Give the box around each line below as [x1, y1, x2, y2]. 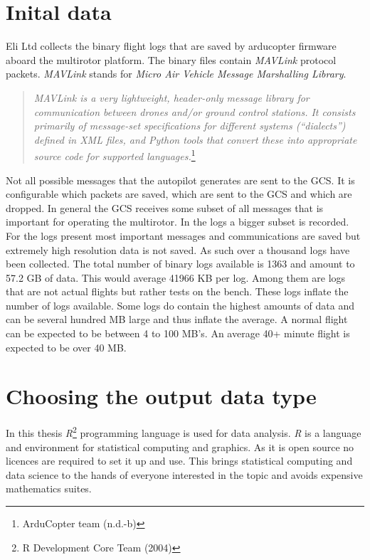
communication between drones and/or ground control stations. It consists [33, 104, 356, 119]
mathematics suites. [6, 481, 92, 496]
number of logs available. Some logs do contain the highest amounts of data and [6, 297, 354, 312]
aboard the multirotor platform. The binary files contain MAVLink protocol [6, 52, 337, 67]
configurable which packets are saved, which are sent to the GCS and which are [6, 186, 352, 201]
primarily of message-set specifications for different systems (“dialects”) [33, 118, 346, 133]
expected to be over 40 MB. [6, 339, 127, 354]
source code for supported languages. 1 [33, 147, 196, 163]
